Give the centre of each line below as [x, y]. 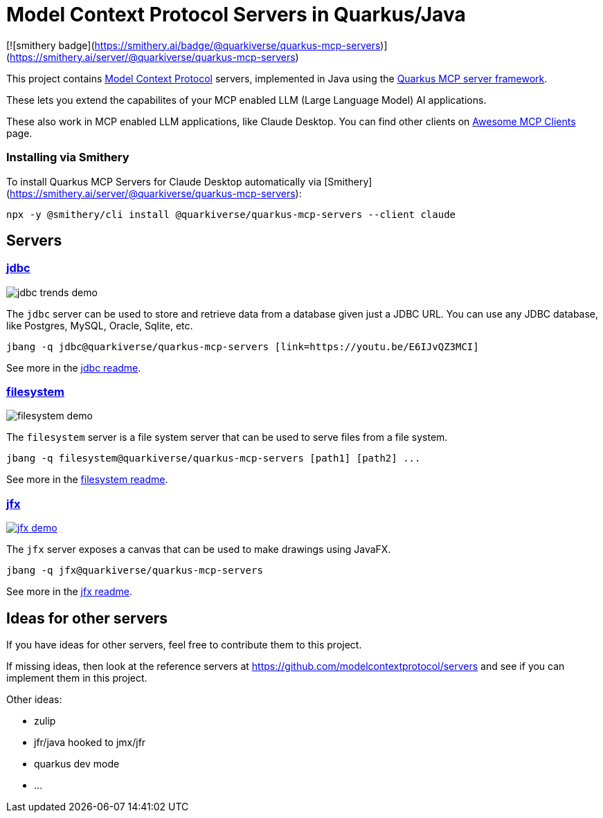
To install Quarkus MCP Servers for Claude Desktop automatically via [164, 181]
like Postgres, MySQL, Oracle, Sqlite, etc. [100, 325]
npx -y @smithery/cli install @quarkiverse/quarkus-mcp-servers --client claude [231, 214]
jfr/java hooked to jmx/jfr [90, 743]
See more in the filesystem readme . [87, 480]
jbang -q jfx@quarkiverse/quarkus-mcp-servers [135, 571]
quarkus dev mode [77, 764]
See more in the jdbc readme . [74, 367]
